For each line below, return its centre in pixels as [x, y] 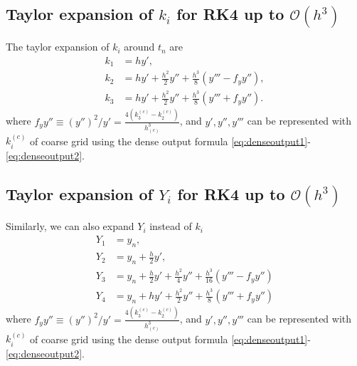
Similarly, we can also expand [70, 226]
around [139, 47]
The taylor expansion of [58, 47]
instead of [171, 226]
